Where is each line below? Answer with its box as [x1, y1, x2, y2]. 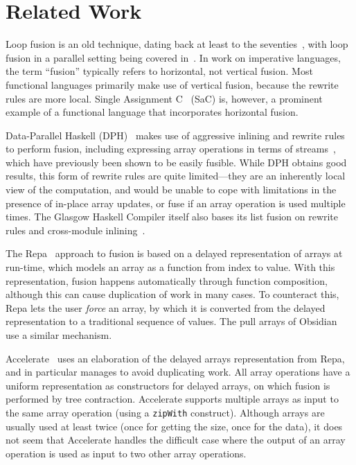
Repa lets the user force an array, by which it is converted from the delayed [6, 300, 326, 315]
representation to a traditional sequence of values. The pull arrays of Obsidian [6, 314, 337, 328]
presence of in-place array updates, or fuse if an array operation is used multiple [6, 195, 346, 210]
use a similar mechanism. [6, 328, 112, 342]
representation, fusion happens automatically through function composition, [6, 273, 328, 288]
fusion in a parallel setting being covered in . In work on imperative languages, [6, 50, 341, 64]
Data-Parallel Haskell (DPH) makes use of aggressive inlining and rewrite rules [6, 128, 345, 142]
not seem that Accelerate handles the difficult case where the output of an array [6, 432, 346, 447]
